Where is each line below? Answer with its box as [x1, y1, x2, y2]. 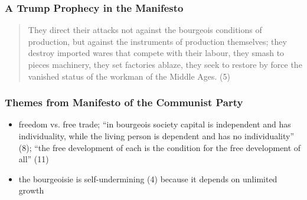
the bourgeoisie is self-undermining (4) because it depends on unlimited [18, 172, 277, 185]
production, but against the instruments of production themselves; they [28, 35, 287, 47]
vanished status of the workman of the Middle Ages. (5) [28, 70, 230, 82]
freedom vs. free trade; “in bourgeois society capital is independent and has [18, 118, 291, 130]
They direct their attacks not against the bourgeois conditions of [28, 24, 262, 36]
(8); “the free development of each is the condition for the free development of [18, 141, 301, 153]
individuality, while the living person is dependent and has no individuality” [18, 130, 295, 142]
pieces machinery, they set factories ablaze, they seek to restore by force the [28, 58, 302, 70]
